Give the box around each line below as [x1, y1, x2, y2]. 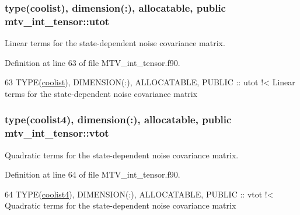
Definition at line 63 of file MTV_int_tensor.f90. [5, 56, 180, 68]
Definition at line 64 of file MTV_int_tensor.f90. [5, 168, 180, 181]
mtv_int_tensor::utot [5, 13, 110, 28]
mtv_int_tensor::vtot [5, 126, 109, 140]
